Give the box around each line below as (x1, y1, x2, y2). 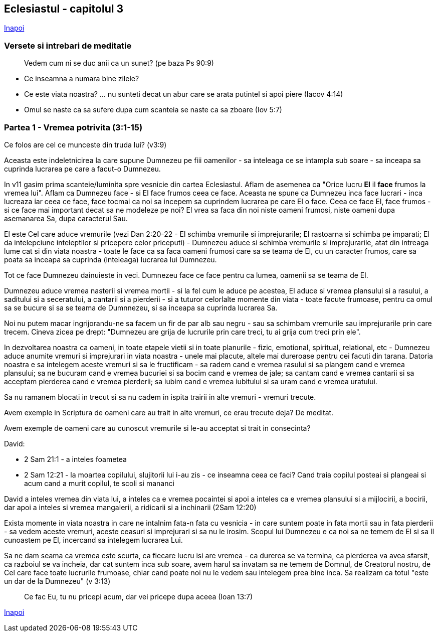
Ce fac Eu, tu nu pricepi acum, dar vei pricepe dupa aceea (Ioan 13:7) (24, 592, 253, 601)
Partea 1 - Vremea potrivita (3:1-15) (4, 122, 143, 132)
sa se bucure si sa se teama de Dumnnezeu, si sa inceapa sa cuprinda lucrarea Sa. (4, 303, 278, 312)
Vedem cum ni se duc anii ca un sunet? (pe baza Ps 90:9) (24, 59, 214, 68)
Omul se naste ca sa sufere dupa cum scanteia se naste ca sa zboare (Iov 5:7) (24, 105, 282, 114)
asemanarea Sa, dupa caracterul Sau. (4, 214, 128, 223)
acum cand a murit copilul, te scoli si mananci (24, 479, 174, 488)
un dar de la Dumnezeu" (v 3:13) (4, 576, 111, 585)
